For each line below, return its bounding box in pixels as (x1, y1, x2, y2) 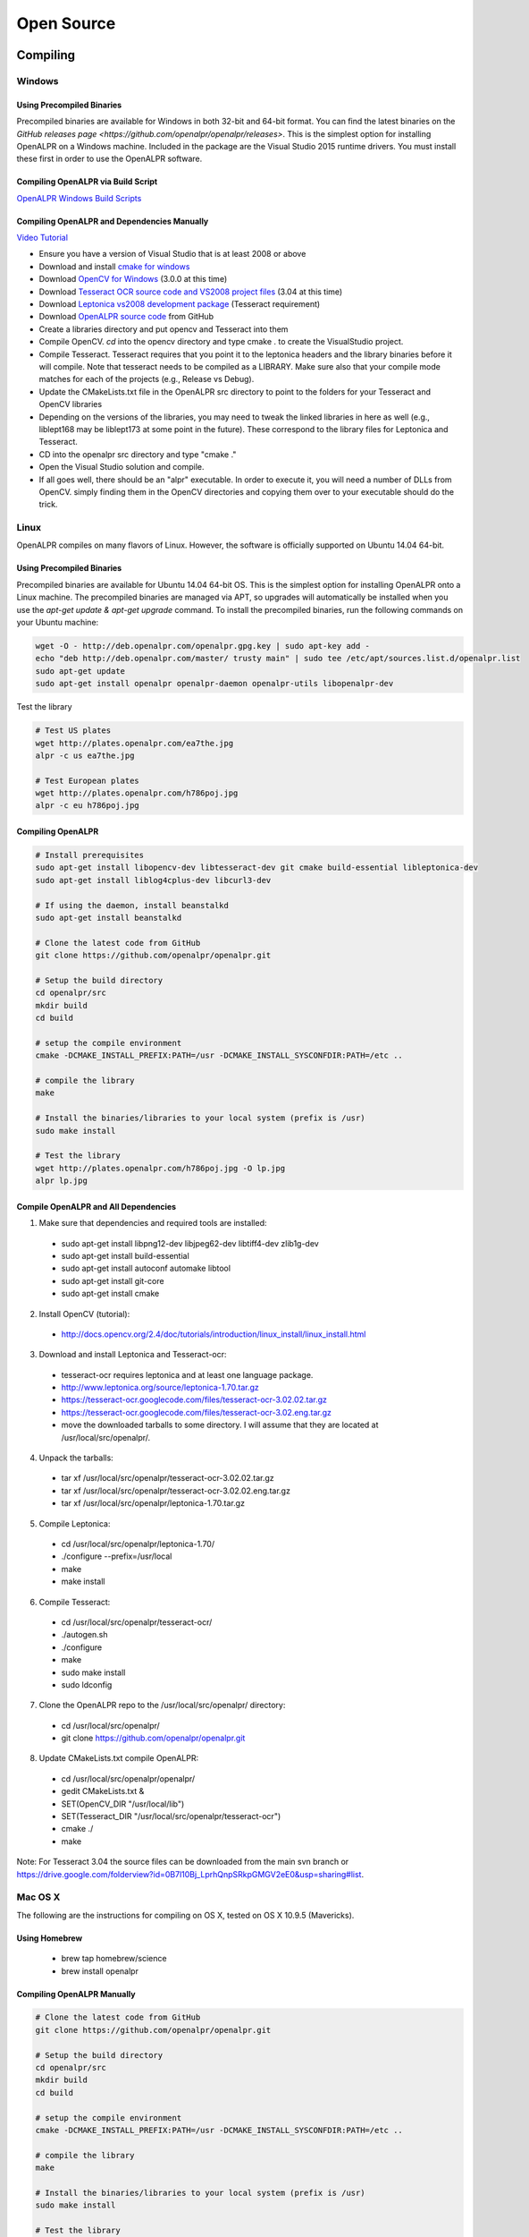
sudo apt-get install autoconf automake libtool (61, 1263, 231, 1274)
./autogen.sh (61, 1629, 108, 1640)
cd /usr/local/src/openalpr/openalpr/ (61, 1773, 196, 1784)
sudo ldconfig (61, 1679, 113, 1690)
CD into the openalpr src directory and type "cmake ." (38, 448, 237, 460)
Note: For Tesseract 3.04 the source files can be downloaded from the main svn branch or (16, 1857, 349, 1867)
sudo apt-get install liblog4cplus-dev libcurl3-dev (35, 875, 272, 885)
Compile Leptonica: (38, 1518, 111, 1529)
